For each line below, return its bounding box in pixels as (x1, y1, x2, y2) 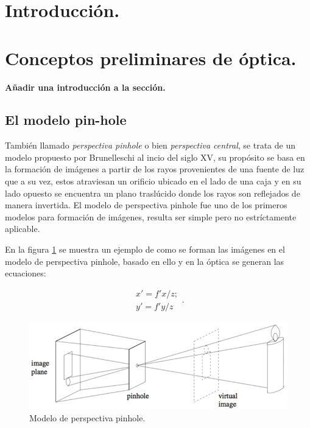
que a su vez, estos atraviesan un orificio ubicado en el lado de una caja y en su (5, 175, 301, 188)
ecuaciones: (5, 267, 46, 279)
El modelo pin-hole (5, 110, 127, 129)
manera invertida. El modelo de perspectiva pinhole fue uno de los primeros (5, 198, 287, 211)
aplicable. (5, 222, 40, 235)
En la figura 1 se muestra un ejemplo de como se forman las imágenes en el (5, 243, 285, 256)
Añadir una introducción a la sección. (5, 80, 166, 93)
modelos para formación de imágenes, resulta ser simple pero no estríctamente (5, 210, 297, 223)
